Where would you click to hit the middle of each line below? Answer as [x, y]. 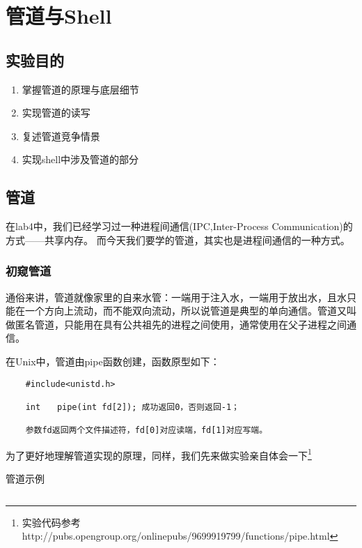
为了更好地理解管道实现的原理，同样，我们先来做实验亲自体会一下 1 [159, 454]
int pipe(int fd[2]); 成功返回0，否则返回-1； [132, 407]
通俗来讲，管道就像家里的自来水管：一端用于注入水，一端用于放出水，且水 [176, 297]
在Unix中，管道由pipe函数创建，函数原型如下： [113, 361]
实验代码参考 [51, 522]
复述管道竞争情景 [61, 136]
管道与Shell [59, 16]
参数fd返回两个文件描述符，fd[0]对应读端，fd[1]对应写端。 [147, 431]
